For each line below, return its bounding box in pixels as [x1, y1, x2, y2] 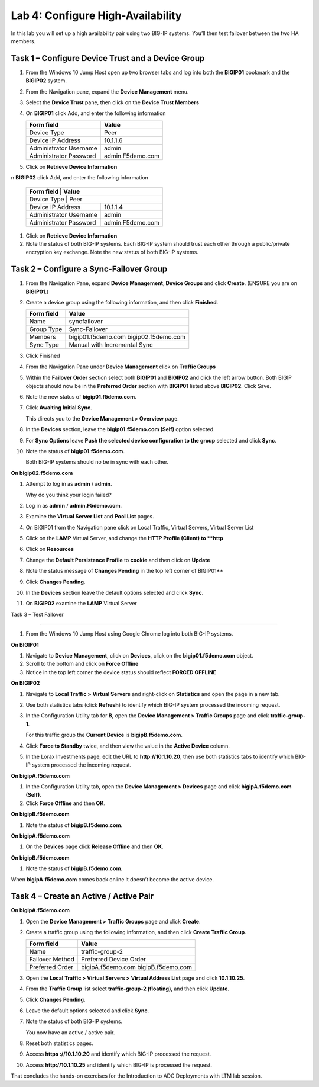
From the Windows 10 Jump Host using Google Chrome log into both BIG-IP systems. [25, 630, 233, 637]
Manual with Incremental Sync [69, 341, 153, 349]
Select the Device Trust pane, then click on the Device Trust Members [25, 99, 199, 106]
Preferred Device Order [80, 955, 146, 963]
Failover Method [29, 955, 75, 963]
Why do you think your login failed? [25, 491, 112, 498]
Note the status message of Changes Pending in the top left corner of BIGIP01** [25, 567, 224, 575]
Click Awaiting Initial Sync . [25, 404, 92, 411]
